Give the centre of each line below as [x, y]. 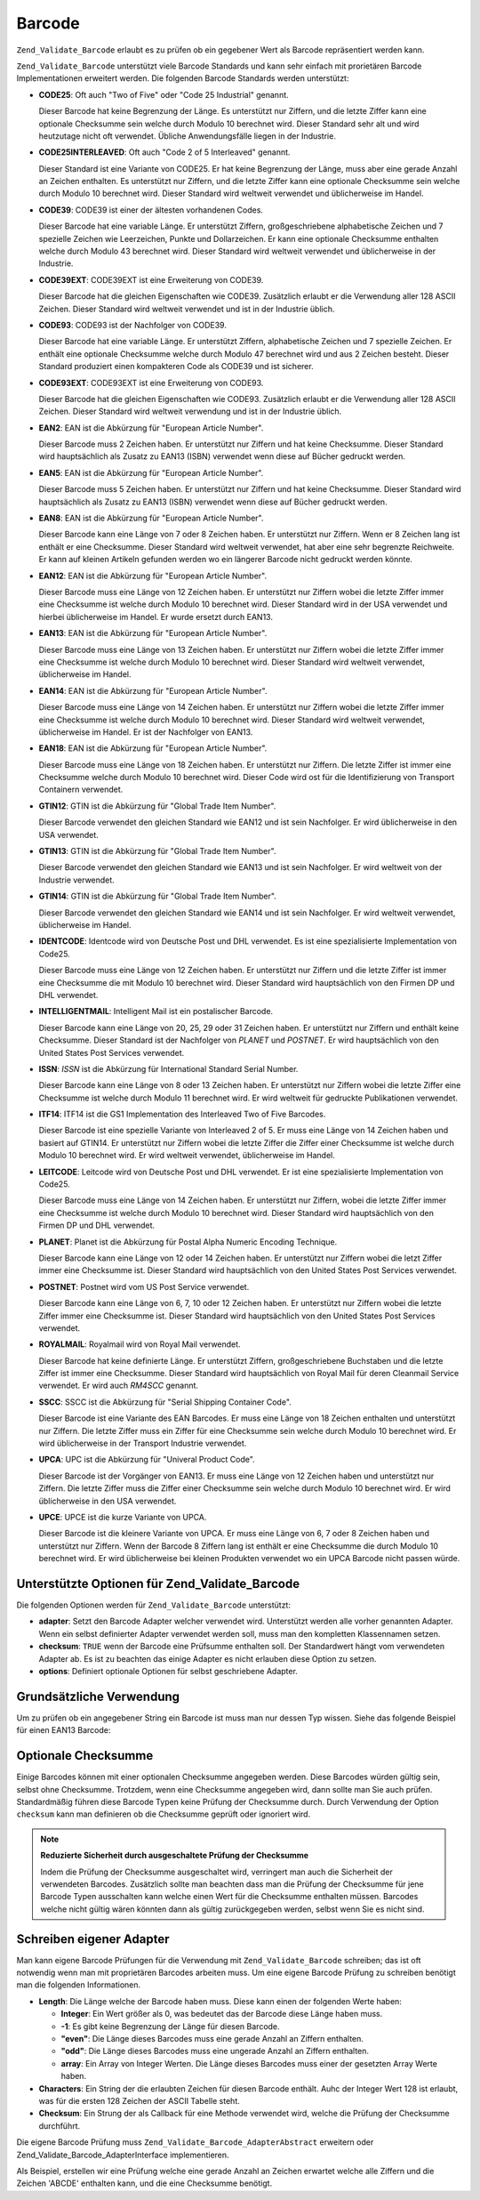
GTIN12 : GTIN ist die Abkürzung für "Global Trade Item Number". [157, 806]
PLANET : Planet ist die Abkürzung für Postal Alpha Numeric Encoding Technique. [188, 1242]
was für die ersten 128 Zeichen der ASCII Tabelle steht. [139, 2100]
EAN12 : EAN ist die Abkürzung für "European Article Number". [153, 576]
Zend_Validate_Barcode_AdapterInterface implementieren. [123, 2155]
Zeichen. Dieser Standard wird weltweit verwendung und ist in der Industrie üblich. [190, 411]
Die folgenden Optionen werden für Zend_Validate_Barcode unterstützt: [153, 1605]
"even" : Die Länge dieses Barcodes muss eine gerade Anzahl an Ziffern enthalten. [212, 2039]
